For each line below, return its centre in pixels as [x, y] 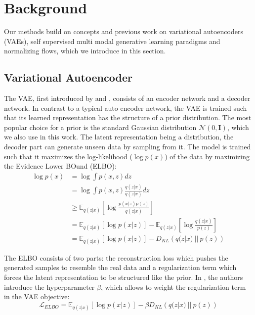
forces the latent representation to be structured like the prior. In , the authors [124, 277]
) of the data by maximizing [207, 156]
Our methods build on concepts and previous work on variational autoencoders [124, 31]
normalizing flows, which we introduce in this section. [85, 51]
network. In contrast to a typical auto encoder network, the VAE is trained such [126, 108]
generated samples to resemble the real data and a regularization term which [120, 267]
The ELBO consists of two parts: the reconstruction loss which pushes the [116, 257]
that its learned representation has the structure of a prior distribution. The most [128, 117]
